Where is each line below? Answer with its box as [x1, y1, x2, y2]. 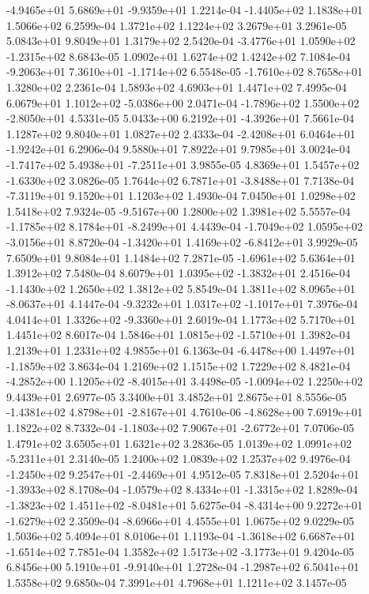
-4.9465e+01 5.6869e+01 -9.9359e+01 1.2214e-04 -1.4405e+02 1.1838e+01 [6, 2, 363, 17]
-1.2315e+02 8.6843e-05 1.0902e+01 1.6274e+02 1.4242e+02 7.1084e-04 [6, 47, 351, 64]
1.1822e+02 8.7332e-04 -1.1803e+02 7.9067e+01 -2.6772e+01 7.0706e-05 [6, 419, 355, 436]
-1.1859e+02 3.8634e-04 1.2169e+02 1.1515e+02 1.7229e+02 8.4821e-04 [6, 357, 351, 374]
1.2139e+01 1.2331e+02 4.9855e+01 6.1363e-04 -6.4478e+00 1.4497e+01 [6, 342, 356, 359]
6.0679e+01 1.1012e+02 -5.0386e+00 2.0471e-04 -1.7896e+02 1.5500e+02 [6, 94, 360, 111]
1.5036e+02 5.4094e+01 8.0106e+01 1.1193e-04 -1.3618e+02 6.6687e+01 [6, 528, 356, 544]
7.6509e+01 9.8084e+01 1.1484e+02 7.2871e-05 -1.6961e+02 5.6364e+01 [6, 249, 356, 265]
